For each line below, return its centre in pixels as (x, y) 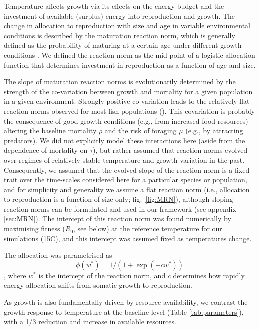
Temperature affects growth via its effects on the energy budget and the (114, 6)
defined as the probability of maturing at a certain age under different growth (123, 45)
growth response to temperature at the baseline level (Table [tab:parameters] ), (124, 311)
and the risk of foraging (140, 131)
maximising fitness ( (35, 228)
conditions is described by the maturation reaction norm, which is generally (120, 35)
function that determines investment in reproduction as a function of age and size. (130, 65)
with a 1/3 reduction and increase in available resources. (90, 321)
